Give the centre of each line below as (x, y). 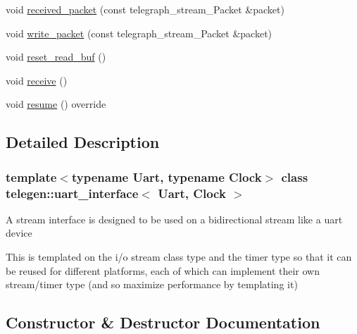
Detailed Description (83, 142)
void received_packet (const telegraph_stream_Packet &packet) (145, 9)
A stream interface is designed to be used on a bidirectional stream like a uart (174, 219)
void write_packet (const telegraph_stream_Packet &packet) (139, 33)
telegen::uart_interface (72, 193)
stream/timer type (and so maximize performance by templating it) (152, 284)
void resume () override (56, 104)
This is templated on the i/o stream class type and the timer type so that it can (179, 257)
